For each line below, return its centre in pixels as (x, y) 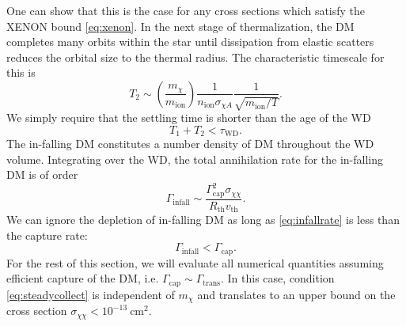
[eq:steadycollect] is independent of (91, 294)
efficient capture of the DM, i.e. (83, 278)
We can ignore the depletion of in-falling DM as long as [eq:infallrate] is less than (203, 220)
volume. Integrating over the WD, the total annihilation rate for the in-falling (195, 159)
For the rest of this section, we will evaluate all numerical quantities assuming (195, 262)
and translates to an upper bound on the (296, 294)
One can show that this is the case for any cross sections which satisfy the (186, 10)
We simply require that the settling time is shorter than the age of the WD (189, 117)
